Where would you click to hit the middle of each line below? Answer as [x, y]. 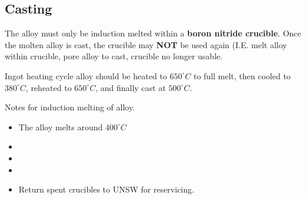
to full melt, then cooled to [242, 75]
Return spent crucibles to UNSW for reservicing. [106, 189]
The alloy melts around [61, 127]
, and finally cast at [131, 87]
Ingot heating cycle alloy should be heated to [86, 75]
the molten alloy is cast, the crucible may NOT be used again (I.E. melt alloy [146, 44]
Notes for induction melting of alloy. [70, 107]
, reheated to [49, 87]
